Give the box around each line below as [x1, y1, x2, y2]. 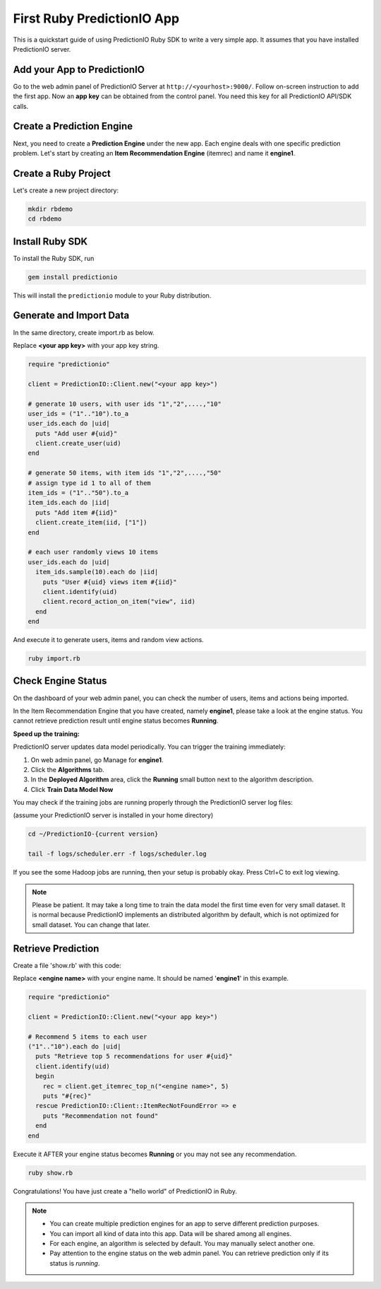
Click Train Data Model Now [30, 785, 114, 793]
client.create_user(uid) [35, 439, 121, 448]
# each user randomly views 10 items [28, 548, 159, 556]
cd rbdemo [28, 215, 62, 223]
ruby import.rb [28, 655, 80, 663]
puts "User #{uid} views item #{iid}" [42, 578, 177, 586]
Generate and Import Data [13, 310, 130, 322]
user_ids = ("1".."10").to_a [28, 409, 129, 417]
